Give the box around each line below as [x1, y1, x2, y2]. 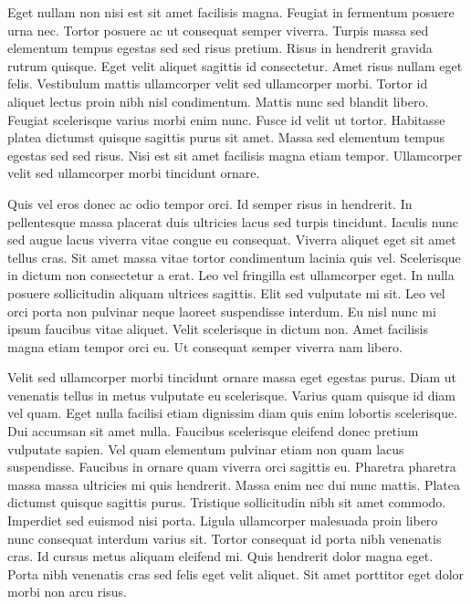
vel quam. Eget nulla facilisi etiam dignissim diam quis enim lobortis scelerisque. [7, 403, 458, 422]
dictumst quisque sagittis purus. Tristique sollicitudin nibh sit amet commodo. [7, 493, 446, 512]
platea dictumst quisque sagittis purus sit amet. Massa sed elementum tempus [7, 128, 445, 147]
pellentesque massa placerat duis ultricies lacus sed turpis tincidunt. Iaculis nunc [7, 212, 458, 231]
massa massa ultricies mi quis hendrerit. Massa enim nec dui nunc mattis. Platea [7, 474, 461, 494]
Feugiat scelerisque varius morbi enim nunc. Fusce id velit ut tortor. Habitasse [7, 109, 445, 129]
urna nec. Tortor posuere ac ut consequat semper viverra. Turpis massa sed [7, 20, 429, 39]
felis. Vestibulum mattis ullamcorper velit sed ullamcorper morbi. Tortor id [7, 74, 428, 93]
